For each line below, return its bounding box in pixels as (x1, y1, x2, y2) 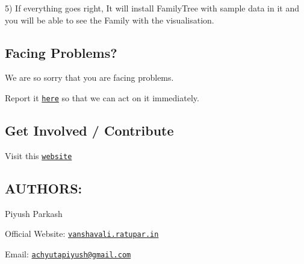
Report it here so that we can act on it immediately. (5, 91, 199, 104)
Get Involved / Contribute (5, 121, 174, 140)
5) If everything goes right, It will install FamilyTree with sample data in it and (5, 2, 300, 14)
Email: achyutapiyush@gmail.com (5, 247, 131, 260)
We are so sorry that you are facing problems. (5, 71, 174, 84)
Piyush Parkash (5, 207, 63, 219)
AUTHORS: (5, 178, 82, 197)
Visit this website (5, 149, 72, 162)
